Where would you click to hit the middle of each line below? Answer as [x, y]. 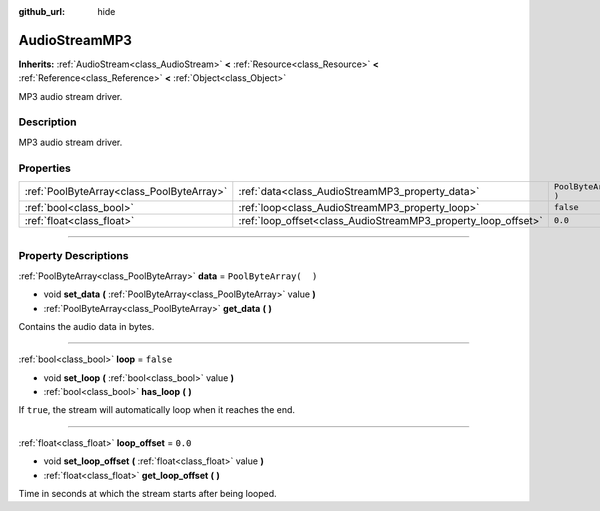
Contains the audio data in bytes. [86, 326]
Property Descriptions [73, 256]
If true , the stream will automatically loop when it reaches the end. [156, 410]
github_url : [41, 11]
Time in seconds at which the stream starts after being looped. [147, 494]
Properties [45, 168]
